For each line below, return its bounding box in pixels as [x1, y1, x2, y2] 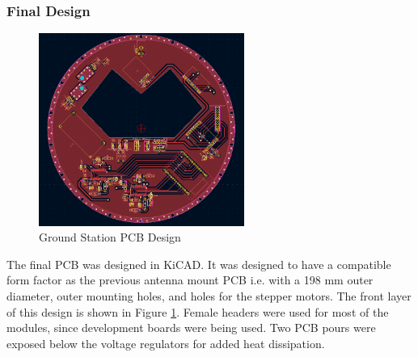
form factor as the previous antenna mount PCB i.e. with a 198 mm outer [6, 271, 374, 288]
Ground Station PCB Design [39, 229, 181, 246]
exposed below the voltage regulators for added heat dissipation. [6, 334, 325, 351]
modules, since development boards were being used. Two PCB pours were [6, 319, 376, 336]
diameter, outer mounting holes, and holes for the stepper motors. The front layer [6, 288, 412, 304]
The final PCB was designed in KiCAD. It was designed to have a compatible [6, 255, 391, 272]
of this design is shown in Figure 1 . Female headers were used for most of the [6, 303, 389, 320]
